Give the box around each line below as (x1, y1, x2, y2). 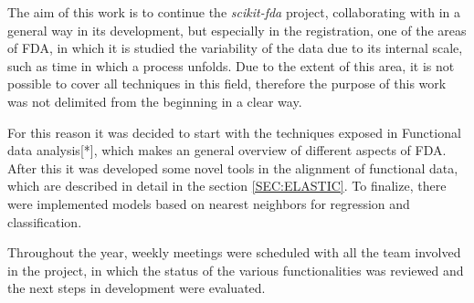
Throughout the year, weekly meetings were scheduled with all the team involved (7, 243, 461, 262)
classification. (7, 212, 82, 231)
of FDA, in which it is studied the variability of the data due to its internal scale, (7, 38, 463, 57)
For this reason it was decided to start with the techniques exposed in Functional (7, 122, 461, 141)
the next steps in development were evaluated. (7, 278, 266, 298)
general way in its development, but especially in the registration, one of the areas (7, 20, 467, 39)
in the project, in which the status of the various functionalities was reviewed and (7, 260, 464, 279)
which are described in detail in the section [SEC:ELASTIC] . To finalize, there (7, 176, 447, 195)
